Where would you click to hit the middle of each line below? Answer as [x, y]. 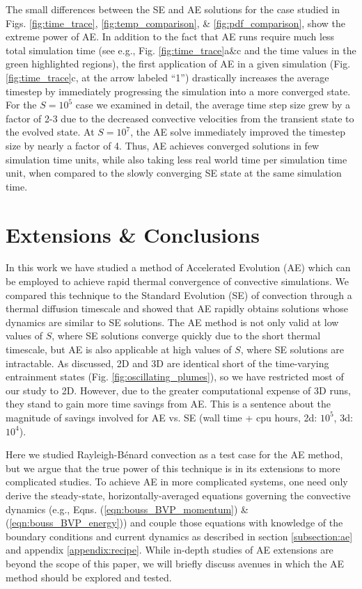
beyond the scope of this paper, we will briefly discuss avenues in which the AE [175, 563]
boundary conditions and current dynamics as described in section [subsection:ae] [179, 536]
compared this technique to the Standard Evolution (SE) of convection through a [179, 294]
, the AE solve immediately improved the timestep [238, 132]
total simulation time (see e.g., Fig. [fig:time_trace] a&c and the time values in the [181, 50]
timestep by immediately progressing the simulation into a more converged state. [178, 91]
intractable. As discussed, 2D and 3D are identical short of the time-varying [167, 363]
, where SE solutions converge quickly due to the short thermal [186, 336]
